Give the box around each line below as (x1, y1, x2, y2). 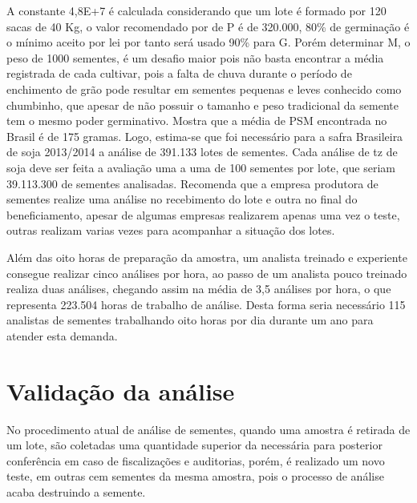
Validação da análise (6, 374, 235, 407)
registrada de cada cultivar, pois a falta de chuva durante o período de (6, 65, 352, 82)
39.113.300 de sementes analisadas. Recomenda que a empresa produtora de (6, 175, 379, 191)
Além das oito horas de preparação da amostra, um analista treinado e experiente (6, 248, 407, 265)
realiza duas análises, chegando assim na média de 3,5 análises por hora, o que (6, 280, 391, 297)
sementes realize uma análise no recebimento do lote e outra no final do (6, 191, 358, 207)
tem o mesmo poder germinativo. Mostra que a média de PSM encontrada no (6, 112, 387, 129)
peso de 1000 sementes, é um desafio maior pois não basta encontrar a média (6, 49, 384, 66)
